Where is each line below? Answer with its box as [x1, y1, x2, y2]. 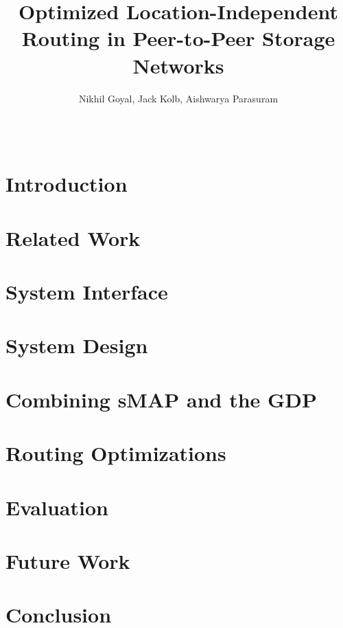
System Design [5, 331, 148, 359]
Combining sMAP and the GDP [5, 385, 318, 413]
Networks [132, 51, 224, 79]
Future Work [5, 546, 130, 574]
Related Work [5, 223, 141, 251]
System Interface [5, 278, 168, 306]
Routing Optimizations [5, 439, 226, 467]
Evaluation [5, 493, 108, 521]
